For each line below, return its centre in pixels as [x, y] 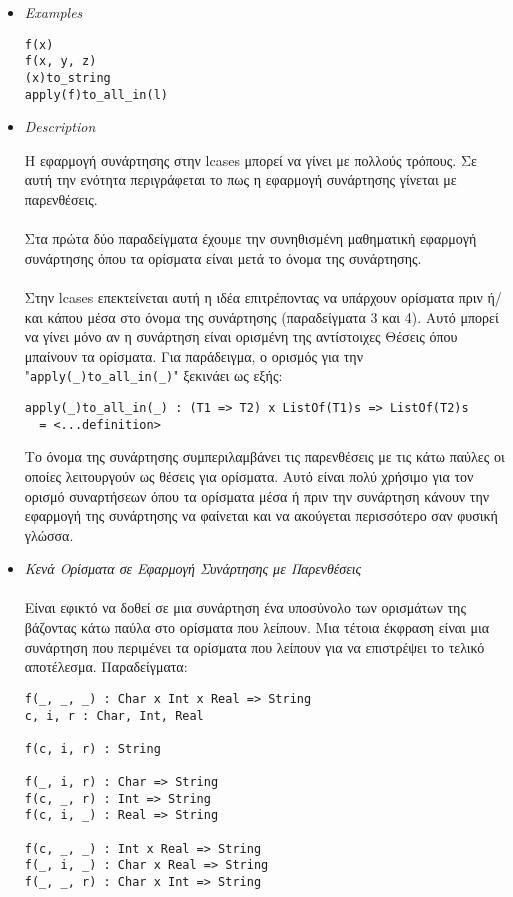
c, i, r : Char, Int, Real [114, 715]
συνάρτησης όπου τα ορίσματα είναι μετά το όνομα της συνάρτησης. [223, 257]
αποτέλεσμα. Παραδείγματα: [106, 666]
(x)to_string [67, 77]
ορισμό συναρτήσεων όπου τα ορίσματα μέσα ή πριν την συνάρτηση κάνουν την [257, 495]
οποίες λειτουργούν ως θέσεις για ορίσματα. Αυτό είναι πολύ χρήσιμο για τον [249, 475]
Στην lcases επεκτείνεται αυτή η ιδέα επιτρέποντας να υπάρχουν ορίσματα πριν [253, 296]
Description [60, 126]
